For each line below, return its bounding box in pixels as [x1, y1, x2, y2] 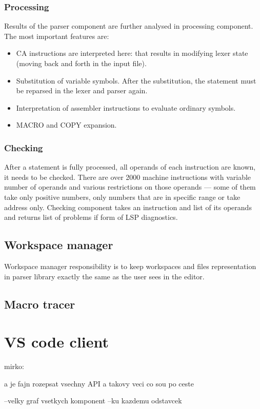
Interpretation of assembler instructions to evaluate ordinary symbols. [16, 102, 236, 113]
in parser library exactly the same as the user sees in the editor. [4, 271, 205, 281]
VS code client [4, 331, 109, 352]
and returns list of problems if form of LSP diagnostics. [4, 212, 178, 222]
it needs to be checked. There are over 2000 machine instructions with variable [4, 171, 251, 182]
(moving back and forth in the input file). [16, 58, 147, 68]
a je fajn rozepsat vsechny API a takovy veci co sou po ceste [4, 378, 194, 388]
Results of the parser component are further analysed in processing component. [4, 21, 253, 31]
